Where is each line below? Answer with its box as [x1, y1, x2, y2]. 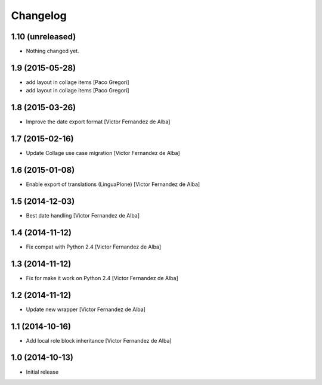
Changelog [11, 9, 67, 22]
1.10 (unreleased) [11, 32, 76, 42]
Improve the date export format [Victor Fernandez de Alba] [26, 118, 171, 125]
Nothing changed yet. [26, 48, 80, 55]
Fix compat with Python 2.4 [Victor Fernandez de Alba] [26, 243, 162, 250]
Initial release [26, 368, 59, 375]
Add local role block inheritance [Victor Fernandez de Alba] [26, 337, 172, 344]
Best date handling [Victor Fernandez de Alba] [26, 212, 140, 219]
